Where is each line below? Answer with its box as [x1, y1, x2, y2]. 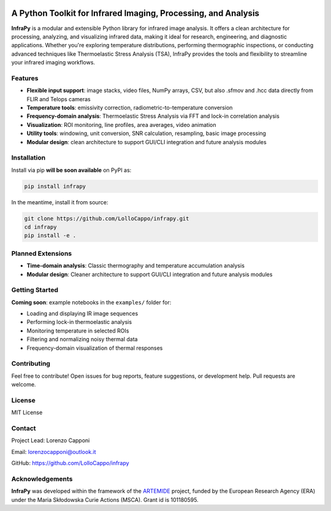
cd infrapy [24, 224, 57, 231]
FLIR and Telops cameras [26, 95, 91, 102]
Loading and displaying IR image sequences [26, 310, 139, 317]
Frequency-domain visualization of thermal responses [26, 344, 163, 352]
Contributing [11, 359, 50, 368]
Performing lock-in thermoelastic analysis [26, 318, 132, 326]
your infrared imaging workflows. [11, 59, 95, 66]
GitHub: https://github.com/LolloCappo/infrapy [11, 459, 129, 467]
